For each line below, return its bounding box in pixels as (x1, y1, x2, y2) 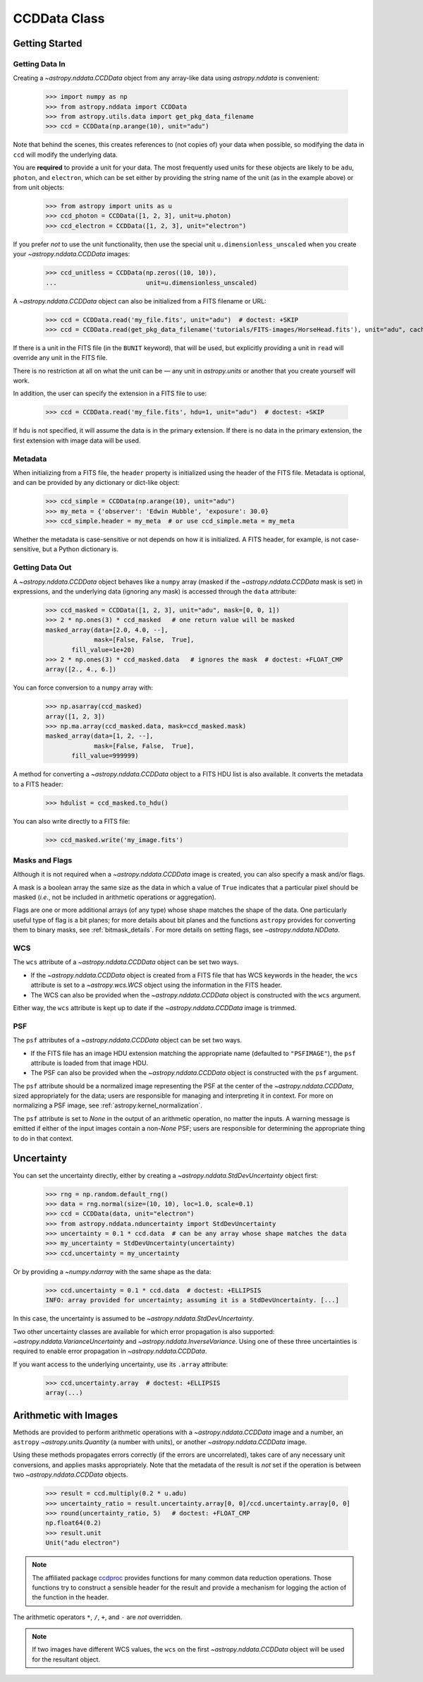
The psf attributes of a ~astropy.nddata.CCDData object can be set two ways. (13, 1036, 243, 1045)
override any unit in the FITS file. (13, 354, 108, 362)
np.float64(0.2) (45, 1519, 102, 1527)
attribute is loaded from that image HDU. (30, 1059, 148, 1067)
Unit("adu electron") (45, 1539, 121, 1547)
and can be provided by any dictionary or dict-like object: (13, 479, 180, 487)
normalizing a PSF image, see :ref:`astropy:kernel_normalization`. (13, 1101, 202, 1110)
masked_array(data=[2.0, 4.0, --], (45, 625, 168, 634)
